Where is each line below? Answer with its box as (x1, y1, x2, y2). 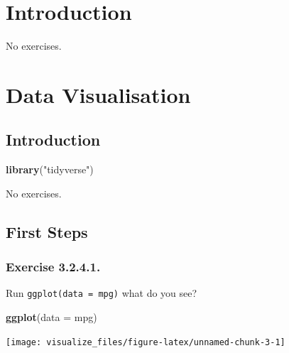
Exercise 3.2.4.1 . (6, 258, 101, 276)
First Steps (6, 220, 88, 242)
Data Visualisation (6, 80, 191, 109)
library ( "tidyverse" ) (6, 162, 94, 177)
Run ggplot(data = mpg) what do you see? (6, 286, 197, 300)
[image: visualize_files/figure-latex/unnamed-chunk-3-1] (6, 337, 285, 347)
